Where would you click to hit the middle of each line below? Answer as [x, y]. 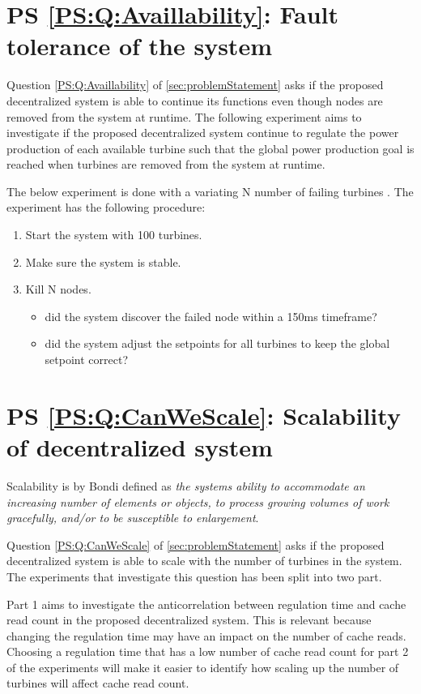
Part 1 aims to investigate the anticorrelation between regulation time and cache [206, 604]
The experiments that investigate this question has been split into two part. [194, 576]
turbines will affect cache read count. [98, 683]
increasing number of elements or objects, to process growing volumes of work [198, 501]
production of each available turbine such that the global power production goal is [210, 148]
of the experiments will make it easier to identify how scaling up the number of [203, 667]
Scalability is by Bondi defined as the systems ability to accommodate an [186, 485]
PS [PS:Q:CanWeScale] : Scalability [204, 415]
